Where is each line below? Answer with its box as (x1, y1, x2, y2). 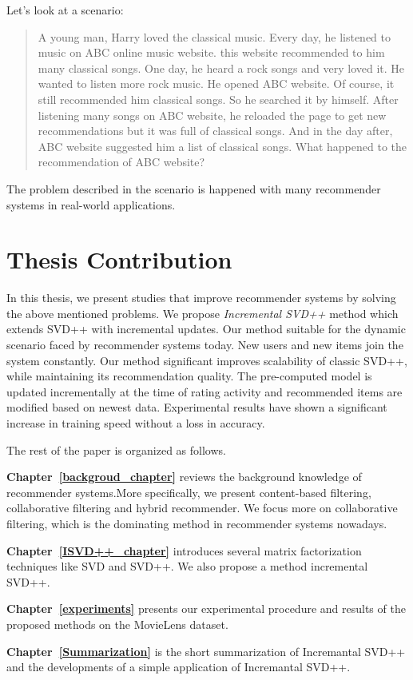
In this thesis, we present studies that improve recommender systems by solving (6, 289, 396, 306)
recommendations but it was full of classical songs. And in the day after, (38, 122, 393, 139)
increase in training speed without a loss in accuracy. (6, 415, 265, 431)
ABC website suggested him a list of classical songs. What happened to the (38, 137, 407, 154)
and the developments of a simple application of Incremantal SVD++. (6, 658, 351, 675)
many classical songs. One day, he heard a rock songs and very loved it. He (38, 59, 405, 76)
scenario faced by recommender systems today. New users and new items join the (6, 336, 403, 353)
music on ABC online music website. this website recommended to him (38, 44, 385, 61)
